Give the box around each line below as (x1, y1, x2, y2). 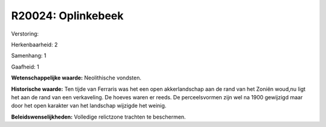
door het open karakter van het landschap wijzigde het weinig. (11, 102, 167, 110)
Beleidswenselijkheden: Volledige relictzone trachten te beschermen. (11, 113, 187, 120)
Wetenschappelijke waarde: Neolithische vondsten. (11, 74, 142, 81)
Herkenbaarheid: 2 (11, 41, 58, 48)
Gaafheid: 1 (11, 63, 39, 70)
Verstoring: (11, 30, 39, 37)
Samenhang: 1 (11, 52, 46, 60)
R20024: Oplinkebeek (11, 9, 124, 22)
